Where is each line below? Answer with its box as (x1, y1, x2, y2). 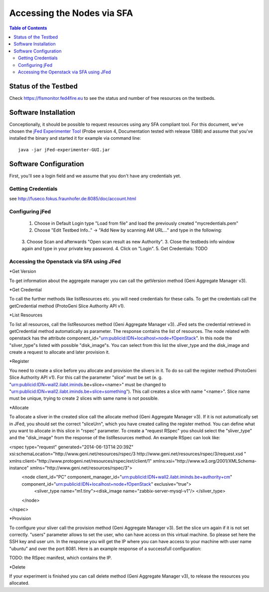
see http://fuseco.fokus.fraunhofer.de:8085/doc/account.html (9, 195, 136, 202)
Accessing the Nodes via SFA (9, 7, 134, 18)
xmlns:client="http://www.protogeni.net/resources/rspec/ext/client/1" (9, 458, 152, 464)
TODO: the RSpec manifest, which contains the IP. (9, 555, 112, 561)
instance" (9, 465, 29, 471)
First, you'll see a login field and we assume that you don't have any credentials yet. (9, 173, 181, 179)
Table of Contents (9, 25, 47, 31)
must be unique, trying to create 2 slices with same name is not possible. (9, 395, 159, 401)
